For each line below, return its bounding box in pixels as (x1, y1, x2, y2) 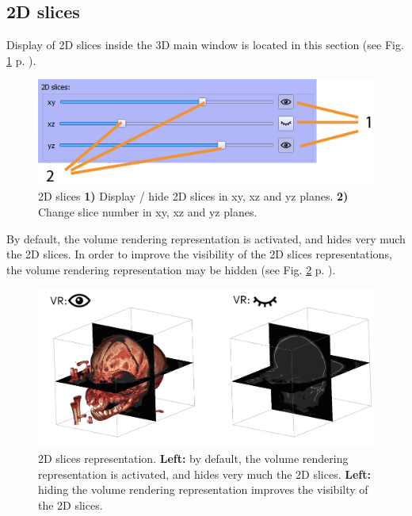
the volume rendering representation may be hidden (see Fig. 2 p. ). (6, 261, 336, 277)
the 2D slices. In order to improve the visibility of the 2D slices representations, (6, 246, 392, 262)
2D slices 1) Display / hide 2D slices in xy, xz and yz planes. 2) (38, 188, 349, 204)
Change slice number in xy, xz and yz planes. (38, 203, 257, 220)
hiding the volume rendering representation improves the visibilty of (38, 481, 368, 498)
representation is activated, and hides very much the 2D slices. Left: (38, 465, 371, 482)
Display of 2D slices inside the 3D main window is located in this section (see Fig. (6, 36, 404, 53)
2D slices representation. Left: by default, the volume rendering (38, 450, 349, 467)
